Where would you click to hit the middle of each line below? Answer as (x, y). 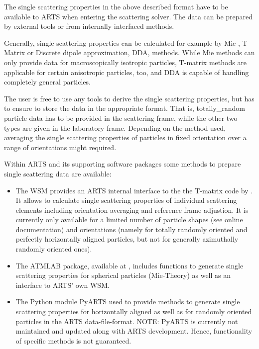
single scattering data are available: (58, 173)
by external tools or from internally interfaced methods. (89, 26)
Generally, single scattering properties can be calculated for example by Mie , (122, 43)
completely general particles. (47, 82)
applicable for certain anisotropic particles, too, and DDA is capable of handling (127, 72)
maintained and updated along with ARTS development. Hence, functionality (134, 331)
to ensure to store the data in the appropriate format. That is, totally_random (125, 108)
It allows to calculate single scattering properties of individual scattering (126, 200)
